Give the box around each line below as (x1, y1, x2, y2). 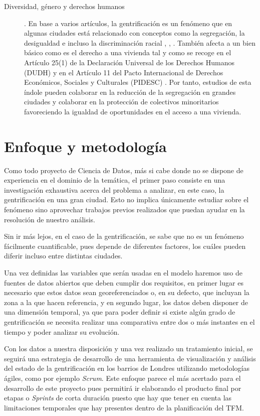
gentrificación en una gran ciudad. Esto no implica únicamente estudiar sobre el (4, 194, 249, 205)
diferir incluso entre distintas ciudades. (4, 250, 123, 261)
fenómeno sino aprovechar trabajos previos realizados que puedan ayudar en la (4, 204, 245, 215)
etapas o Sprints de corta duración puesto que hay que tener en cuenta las (4, 392, 232, 403)
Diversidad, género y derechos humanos (4, 1, 125, 11)
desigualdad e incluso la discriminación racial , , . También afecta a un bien (24, 37, 255, 48)
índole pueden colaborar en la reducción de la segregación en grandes (24, 86, 236, 97)
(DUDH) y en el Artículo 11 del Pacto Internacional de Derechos (24, 67, 223, 77)
